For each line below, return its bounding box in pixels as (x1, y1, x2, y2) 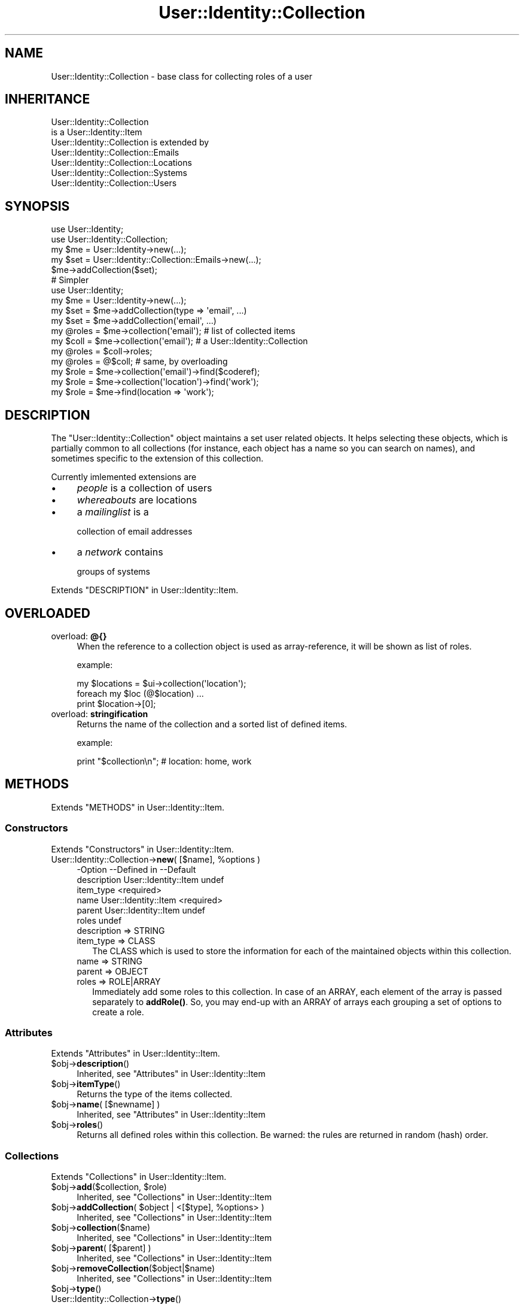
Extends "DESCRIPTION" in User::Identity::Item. (51, 585, 239, 596)
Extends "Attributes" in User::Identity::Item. (51, 1048, 220, 1059)
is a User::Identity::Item (51, 127, 142, 138)
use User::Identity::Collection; (51, 234, 168, 245)
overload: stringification (51, 708, 148, 719)
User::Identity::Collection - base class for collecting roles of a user (51, 71, 312, 81)
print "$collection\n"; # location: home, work (77, 755, 252, 766)
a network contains (77, 546, 163, 559)
